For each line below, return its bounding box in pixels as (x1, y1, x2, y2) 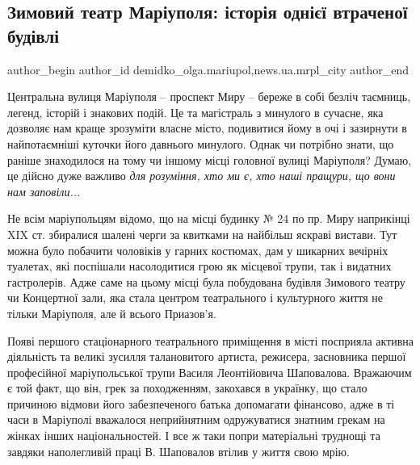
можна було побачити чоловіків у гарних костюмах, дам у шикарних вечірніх (7, 241, 388, 258)
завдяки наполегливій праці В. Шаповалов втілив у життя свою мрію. (7, 442, 350, 459)
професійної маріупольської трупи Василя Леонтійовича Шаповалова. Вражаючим (7, 363, 412, 380)
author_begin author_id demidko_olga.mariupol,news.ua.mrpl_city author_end (7, 61, 409, 77)
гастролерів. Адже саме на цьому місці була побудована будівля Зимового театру (7, 273, 405, 290)
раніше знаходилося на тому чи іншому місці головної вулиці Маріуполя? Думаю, (7, 151, 412, 168)
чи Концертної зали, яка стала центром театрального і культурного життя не (7, 289, 384, 306)
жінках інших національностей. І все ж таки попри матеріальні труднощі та (7, 427, 380, 444)
